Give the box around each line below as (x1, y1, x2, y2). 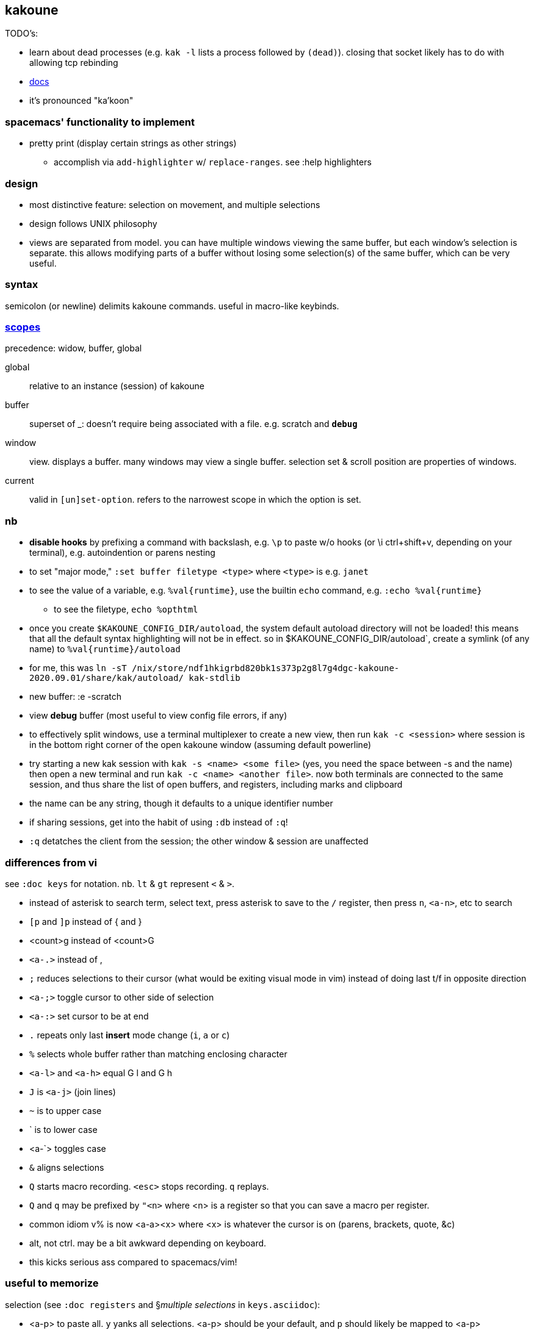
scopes (5, 321, 41, 334)
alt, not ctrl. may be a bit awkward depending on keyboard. (29, 1237, 267, 1248)
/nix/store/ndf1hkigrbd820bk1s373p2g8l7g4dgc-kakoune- (132, 663, 400, 674)
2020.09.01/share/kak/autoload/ (29, 673, 184, 683)
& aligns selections (29, 1162, 104, 1173)
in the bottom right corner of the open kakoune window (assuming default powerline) (29, 739, 371, 750)
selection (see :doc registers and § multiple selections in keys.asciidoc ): (5, 1299, 320, 1310)
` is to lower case (29, 1124, 98, 1135)
